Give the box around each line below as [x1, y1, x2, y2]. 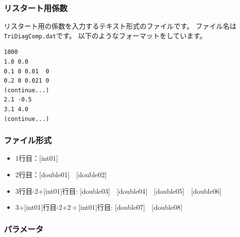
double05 [155, 186, 183, 196]
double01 [41, 169, 68, 180]
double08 [154, 202, 181, 212]
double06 [193, 186, 220, 196]
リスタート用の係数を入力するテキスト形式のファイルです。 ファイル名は [4, 21, 237, 31]
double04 [119, 186, 146, 196]
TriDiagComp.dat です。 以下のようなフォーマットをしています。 [4, 30, 206, 40]
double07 [117, 202, 143, 212]
